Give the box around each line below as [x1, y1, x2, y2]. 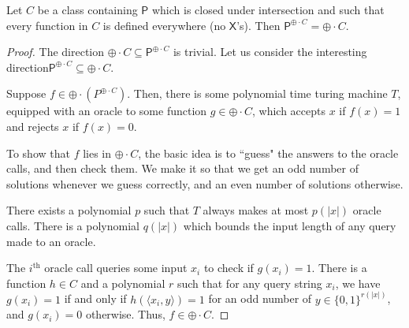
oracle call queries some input [44, 259, 188, 276]
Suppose [6, 85, 46, 102]
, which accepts [252, 102, 326, 119]
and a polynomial [80, 274, 165, 291]
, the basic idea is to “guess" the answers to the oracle [138, 144, 399, 161]
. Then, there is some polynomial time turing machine [127, 85, 388, 102]
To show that [6, 144, 70, 161]
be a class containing [37, 2, 138, 17]
